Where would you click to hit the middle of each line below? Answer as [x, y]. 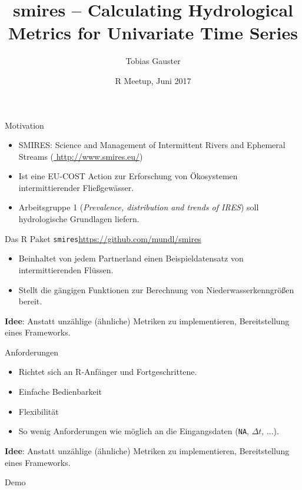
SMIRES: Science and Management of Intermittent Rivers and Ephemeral [152, 145]
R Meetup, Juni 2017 [153, 80]
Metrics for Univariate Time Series [153, 33]
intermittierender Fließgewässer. [76, 187]
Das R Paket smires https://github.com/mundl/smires [103, 238]
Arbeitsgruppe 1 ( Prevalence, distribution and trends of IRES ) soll [139, 207]
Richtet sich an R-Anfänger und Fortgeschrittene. [108, 372]
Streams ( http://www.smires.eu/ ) [81, 156]
